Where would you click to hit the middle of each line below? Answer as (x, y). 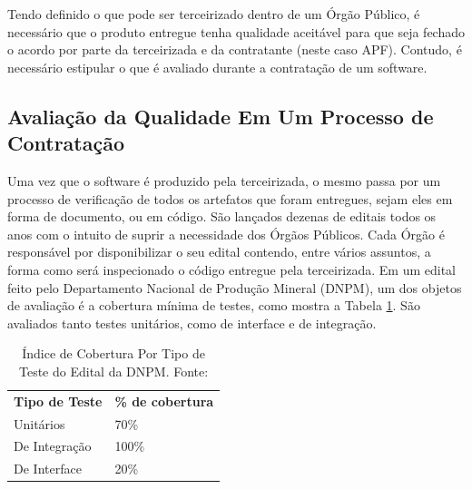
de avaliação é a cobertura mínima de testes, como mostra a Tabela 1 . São (214, 305)
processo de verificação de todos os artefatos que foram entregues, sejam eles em (230, 198)
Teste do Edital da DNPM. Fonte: (113, 371)
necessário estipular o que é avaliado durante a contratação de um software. (217, 67)
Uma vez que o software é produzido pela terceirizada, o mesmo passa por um (224, 180)
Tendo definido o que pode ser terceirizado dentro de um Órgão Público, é (214, 14)
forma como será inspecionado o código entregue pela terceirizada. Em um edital (232, 269)
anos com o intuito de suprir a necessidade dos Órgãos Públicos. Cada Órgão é (226, 234)
